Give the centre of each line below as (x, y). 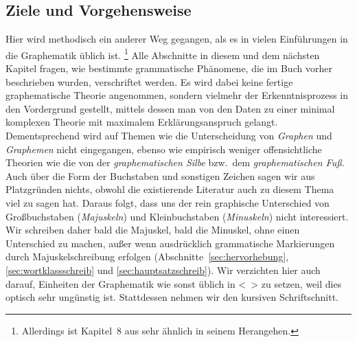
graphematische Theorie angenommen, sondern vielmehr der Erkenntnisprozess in (177, 95)
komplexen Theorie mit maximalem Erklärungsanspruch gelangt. (142, 122)
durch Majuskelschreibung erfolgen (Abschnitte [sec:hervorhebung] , (147, 256)
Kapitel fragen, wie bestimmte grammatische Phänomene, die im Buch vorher (169, 68)
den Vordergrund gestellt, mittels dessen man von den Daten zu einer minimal (170, 108)
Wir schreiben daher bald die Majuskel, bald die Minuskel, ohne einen (153, 230)
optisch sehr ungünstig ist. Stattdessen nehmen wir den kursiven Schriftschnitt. (172, 297)
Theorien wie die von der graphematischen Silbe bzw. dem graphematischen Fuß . (175, 162)
